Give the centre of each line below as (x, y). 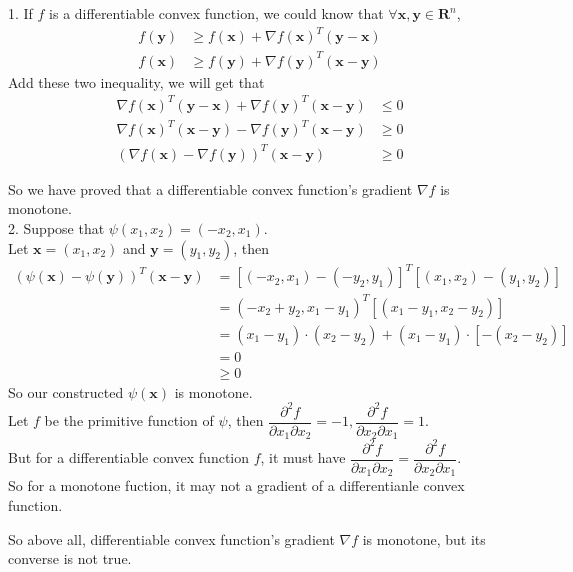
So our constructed (66, 391)
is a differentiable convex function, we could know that (216, 13)
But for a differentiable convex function (129, 457)
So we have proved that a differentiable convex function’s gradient (210, 188)
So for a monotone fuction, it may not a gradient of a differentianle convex (236, 485)
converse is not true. (70, 558)
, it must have (303, 457)
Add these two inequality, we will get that (136, 81)
